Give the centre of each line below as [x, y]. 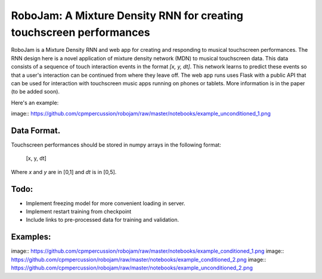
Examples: [31, 237]
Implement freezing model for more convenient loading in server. [106, 203]
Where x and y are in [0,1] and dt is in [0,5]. [64, 172]
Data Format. [36, 130]
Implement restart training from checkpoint [79, 212]
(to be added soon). [35, 92]
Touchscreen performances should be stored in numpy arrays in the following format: [116, 145]
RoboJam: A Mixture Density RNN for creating [127, 15]
